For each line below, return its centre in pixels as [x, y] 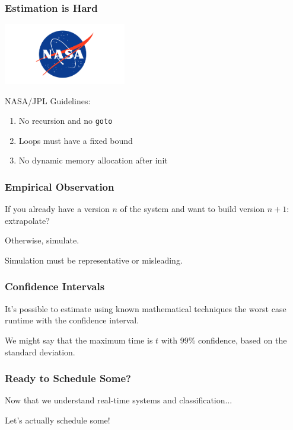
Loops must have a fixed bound [76, 140]
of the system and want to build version [192, 209]
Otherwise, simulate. [42, 240]
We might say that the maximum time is [79, 340]
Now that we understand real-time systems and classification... [119, 400]
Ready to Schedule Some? [68, 378]
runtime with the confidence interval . [72, 320]
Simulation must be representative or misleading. [94, 260]
